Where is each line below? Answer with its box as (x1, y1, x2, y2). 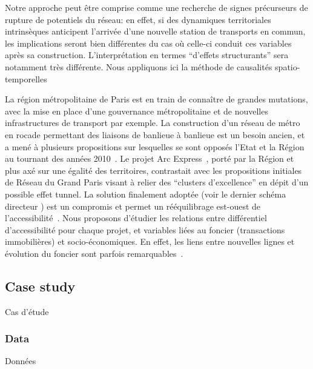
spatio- (275, 60, 300, 73)
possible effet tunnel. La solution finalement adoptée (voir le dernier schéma (5, 187, 286, 200)
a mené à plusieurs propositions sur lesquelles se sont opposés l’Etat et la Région (5, 140, 305, 153)
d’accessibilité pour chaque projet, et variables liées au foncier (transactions (5, 223, 285, 236)
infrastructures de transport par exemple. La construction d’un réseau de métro (5, 116, 300, 129)
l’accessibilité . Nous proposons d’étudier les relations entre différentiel (5, 211, 267, 224)
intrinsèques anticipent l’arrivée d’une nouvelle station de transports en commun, (5, 25, 306, 38)
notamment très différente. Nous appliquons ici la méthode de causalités (5, 60, 272, 73)
